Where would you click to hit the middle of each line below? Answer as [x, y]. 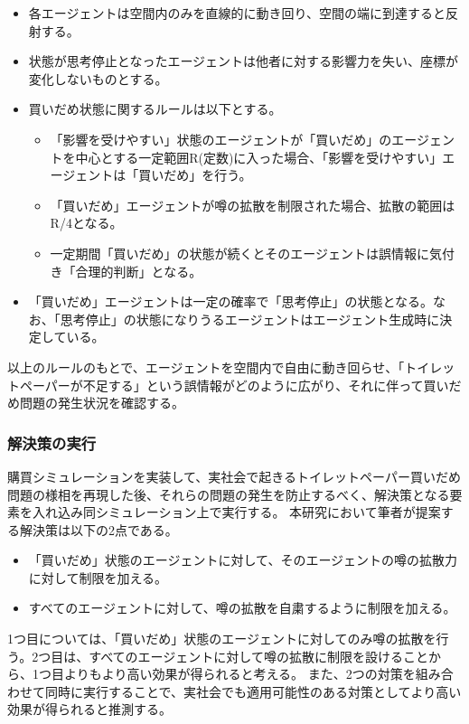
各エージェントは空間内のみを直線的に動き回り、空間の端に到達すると [237, 13]
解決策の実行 [52, 442]
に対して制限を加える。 [98, 577]
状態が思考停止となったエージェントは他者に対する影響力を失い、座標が [244, 61]
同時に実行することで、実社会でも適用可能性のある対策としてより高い [253, 691]
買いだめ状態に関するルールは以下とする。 [155, 109]
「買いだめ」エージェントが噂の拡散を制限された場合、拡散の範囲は [253, 205]
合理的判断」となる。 [139, 271]
